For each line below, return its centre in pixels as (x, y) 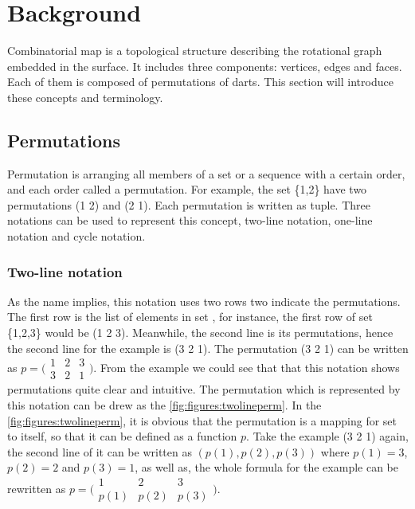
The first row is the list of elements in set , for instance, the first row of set (190, 317)
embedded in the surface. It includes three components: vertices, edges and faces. (205, 66)
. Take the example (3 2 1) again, (327, 436)
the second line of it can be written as (100, 451)
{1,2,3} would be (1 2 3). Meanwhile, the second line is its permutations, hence (200, 333)
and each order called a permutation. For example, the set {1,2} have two (187, 189)
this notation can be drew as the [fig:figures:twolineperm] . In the (164, 404)
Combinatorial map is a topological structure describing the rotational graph (195, 51)
